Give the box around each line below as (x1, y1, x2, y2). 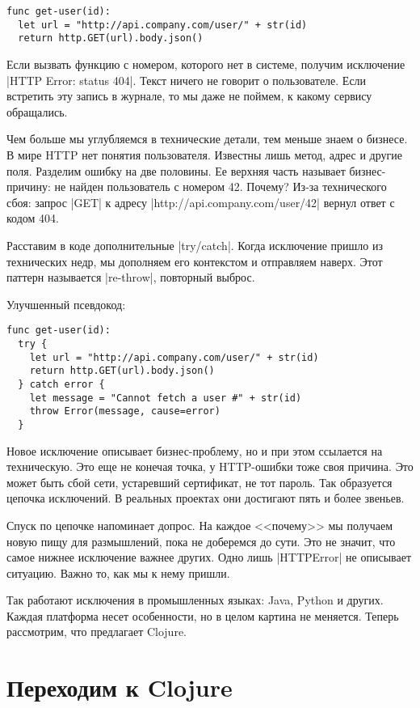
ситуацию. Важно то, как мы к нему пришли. (6, 564, 230, 581)
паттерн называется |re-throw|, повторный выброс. (6, 269, 255, 286)
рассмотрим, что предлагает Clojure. (6, 623, 187, 640)
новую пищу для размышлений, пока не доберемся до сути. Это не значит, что (6, 532, 396, 549)
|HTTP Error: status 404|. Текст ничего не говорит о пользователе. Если (6, 71, 367, 88)
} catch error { (18, 378, 105, 390)
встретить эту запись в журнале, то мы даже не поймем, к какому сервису (6, 87, 372, 104)
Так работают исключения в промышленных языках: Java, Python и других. (6, 591, 384, 608)
